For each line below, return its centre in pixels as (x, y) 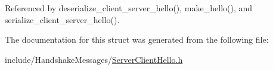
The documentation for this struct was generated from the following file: (137, 39)
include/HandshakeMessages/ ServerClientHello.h (94, 59)
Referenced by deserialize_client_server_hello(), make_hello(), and (129, 8)
